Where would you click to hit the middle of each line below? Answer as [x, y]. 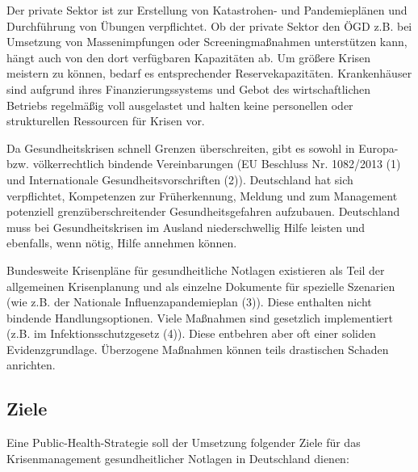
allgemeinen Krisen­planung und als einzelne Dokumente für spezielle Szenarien [201, 286]
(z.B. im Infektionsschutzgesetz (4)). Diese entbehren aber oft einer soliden [191, 333]
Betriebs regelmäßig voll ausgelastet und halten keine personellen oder [180, 105]
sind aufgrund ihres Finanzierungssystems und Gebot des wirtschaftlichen [189, 88]
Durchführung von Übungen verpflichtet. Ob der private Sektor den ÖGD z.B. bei [209, 25]
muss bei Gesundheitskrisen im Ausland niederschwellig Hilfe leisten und [186, 227]
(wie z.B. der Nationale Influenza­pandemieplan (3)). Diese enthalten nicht [189, 302]
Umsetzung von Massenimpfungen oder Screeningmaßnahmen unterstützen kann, [207, 42]
